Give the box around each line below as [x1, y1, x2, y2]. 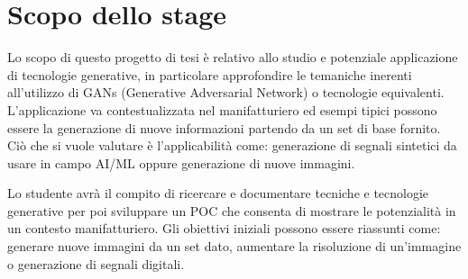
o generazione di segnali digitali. [7, 254, 185, 273]
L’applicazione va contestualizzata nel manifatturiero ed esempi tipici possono [7, 100, 437, 119]
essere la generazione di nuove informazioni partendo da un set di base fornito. [7, 118, 441, 137]
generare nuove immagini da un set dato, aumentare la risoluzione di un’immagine [7, 237, 462, 256]
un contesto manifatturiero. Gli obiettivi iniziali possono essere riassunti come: [7, 219, 441, 238]
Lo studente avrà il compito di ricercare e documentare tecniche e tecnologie [7, 184, 429, 202]
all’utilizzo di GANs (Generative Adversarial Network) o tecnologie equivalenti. [7, 83, 445, 102]
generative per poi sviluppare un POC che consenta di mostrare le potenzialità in [7, 201, 456, 220]
